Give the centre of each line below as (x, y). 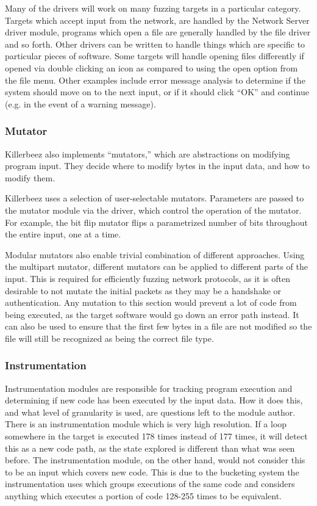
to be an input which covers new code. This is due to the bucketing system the (152, 472)
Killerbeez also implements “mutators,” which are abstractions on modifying (148, 154)
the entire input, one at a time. (63, 234)
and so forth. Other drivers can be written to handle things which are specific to (155, 44)
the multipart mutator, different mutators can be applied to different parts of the (157, 266)
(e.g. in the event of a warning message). (80, 103)
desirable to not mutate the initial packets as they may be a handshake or (143, 290)
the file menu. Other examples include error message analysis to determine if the (155, 80)
